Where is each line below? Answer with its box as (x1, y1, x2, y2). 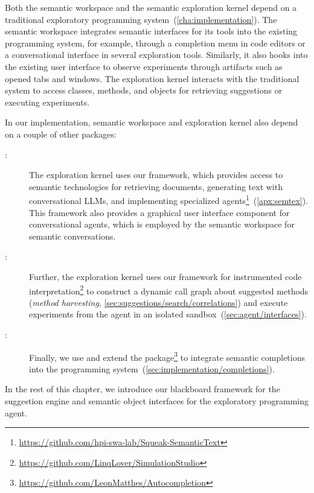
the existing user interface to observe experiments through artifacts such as (5, 60, 283, 72)
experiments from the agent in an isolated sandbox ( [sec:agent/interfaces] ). (29, 308, 307, 320)
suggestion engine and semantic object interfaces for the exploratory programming (5, 395, 309, 407)
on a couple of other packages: (5, 127, 117, 140)
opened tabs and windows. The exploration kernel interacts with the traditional (5, 72, 300, 84)
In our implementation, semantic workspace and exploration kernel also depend (5, 116, 298, 129)
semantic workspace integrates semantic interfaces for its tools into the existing (5, 25, 298, 37)
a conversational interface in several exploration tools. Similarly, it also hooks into (5, 48, 308, 61)
